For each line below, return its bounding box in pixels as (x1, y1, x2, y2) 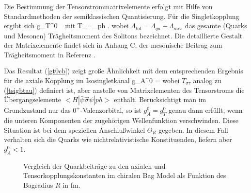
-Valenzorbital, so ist (80, 105, 141, 115)
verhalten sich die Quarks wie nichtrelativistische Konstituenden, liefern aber (4, 134, 232, 144)
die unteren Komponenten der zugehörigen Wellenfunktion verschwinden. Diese (4, 115, 238, 125)
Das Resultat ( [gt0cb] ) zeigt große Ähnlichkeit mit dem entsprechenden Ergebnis (4, 66, 243, 76)
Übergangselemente (4, 94, 61, 105)
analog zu (193, 75, 221, 86)
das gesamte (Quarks (185, 20, 247, 31)
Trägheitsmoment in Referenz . (4, 49, 95, 59)
